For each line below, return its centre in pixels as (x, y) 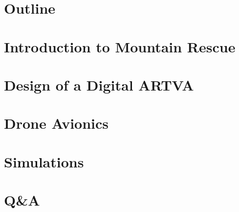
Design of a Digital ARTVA (99, 84)
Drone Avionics (56, 123)
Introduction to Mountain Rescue (120, 46)
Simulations (44, 161)
